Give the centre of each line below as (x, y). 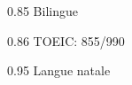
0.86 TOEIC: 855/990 (66, 40)
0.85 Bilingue (43, 11)
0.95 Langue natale (59, 70)
